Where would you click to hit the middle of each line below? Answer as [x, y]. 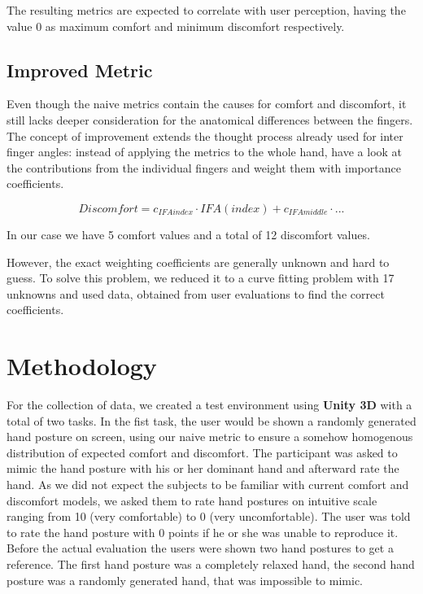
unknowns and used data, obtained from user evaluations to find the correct [196, 293]
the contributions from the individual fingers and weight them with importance [204, 167]
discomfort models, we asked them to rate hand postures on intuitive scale [192, 500]
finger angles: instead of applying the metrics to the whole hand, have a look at [205, 152]
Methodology [82, 366]
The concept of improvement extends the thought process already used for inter [205, 135]
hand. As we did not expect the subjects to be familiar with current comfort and [208, 485]
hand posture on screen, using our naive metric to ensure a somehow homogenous [210, 437]
